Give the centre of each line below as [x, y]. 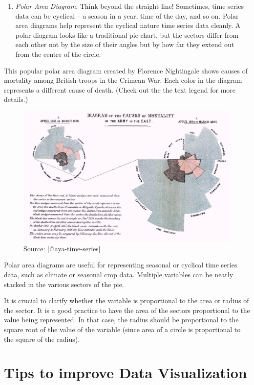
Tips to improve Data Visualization [126, 373]
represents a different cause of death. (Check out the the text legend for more [120, 89]
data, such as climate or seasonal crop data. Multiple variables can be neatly [119, 274]
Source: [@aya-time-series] [62, 248]
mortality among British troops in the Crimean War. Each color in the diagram [123, 80]
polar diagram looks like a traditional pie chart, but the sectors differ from [127, 35]
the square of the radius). [42, 339]
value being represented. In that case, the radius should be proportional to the [121, 320]
